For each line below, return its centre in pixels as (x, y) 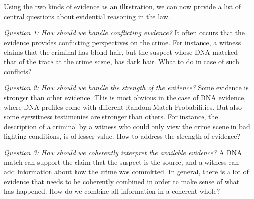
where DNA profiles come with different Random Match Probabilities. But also (123, 107)
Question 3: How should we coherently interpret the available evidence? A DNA (123, 152)
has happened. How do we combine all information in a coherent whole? (112, 191)
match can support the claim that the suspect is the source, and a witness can (122, 162)
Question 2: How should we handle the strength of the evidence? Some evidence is (126, 88)
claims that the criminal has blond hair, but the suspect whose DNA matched (121, 52)
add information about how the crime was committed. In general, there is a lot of (126, 171)
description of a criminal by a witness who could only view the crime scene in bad (127, 126)
